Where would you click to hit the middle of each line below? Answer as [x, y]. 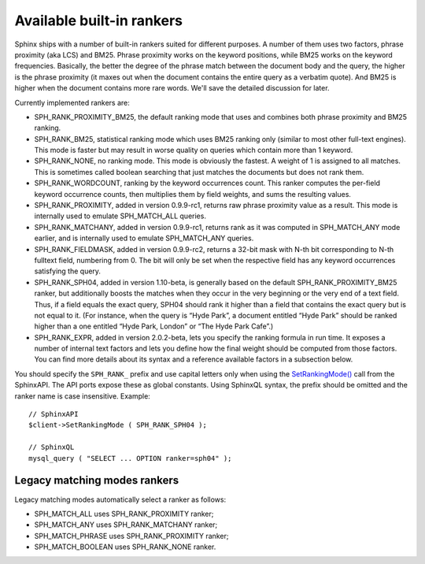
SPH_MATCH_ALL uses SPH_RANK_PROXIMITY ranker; [124, 514]
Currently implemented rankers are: [72, 102]
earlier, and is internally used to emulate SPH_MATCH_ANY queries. [144, 238]
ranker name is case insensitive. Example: [83, 396]
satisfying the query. [68, 271]
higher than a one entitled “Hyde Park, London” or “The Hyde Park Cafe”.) [154, 326]
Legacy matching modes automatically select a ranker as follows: [120, 499]
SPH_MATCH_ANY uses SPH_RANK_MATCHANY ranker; [126, 525]
